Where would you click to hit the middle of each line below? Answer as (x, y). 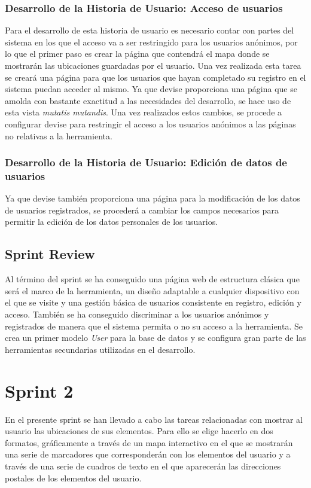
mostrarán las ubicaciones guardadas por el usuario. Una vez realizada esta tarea (153, 65)
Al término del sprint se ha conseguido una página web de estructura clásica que (152, 279)
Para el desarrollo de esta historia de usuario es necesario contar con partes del (150, 30)
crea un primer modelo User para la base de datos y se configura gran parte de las (155, 338)
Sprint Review (50, 254)
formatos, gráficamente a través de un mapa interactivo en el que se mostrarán (149, 442)
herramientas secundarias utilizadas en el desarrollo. (100, 349)
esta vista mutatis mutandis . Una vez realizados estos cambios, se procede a (144, 112)
